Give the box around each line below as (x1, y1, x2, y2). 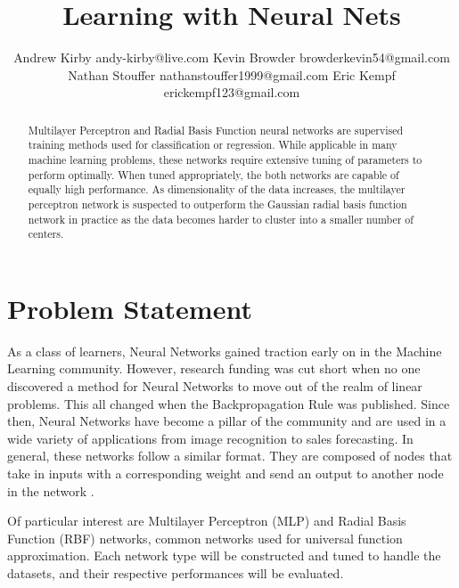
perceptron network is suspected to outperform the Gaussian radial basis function (28, 196, 407, 211)
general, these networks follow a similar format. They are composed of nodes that (7, 446, 453, 465)
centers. (28, 226, 64, 241)
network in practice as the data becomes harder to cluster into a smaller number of (28, 211, 414, 226)
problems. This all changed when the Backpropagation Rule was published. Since (7, 394, 450, 412)
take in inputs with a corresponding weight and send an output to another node (7, 464, 444, 483)
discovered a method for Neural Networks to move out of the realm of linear (7, 377, 422, 396)
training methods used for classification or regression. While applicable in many (28, 137, 398, 152)
